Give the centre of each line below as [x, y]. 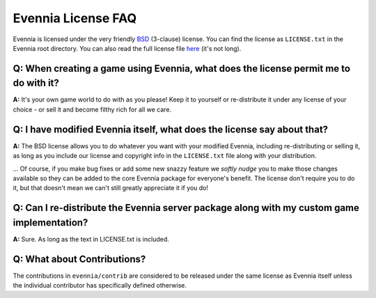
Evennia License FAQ [75, 18]
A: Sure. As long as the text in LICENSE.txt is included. [91, 239]
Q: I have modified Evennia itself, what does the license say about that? [171, 129]
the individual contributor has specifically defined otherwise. [100, 285]
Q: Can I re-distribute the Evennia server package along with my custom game [186, 208]
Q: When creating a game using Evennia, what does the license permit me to [182, 69]
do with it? [36, 83]
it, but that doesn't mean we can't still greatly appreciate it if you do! [111, 188]
